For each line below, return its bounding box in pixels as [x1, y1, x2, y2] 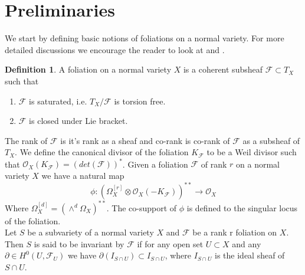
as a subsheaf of [242, 134, 300, 146]
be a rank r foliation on [192, 226, 277, 238]
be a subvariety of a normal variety [27, 226, 154, 238]
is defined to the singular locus [186, 201, 298, 214]
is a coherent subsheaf [183, 63, 263, 76]
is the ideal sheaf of [215, 249, 285, 261]
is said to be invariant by [34, 237, 124, 250]
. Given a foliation [122, 158, 188, 170]
